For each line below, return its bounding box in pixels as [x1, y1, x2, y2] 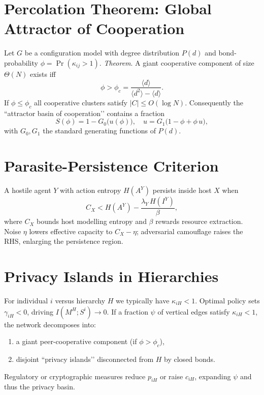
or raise [159, 371, 183, 381]
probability [4, 57, 38, 68]
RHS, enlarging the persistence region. [4, 236, 123, 246]
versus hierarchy [55, 295, 106, 305]
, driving [27, 306, 54, 317]
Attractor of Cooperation [4, 18, 185, 39]
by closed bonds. [164, 353, 215, 364]
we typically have [116, 295, 170, 305]
